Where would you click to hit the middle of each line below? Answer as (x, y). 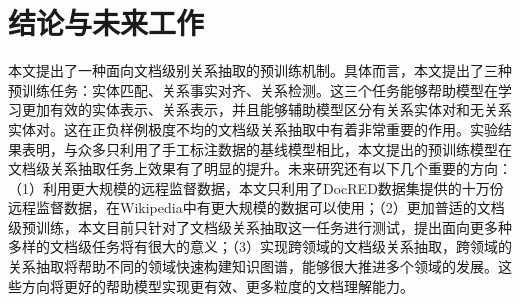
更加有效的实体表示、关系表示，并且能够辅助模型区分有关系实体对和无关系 (266, 109)
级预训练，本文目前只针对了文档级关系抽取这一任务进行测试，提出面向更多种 (260, 226)
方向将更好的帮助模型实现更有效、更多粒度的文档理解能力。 (217, 285)
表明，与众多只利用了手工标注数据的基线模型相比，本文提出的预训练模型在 (266, 148)
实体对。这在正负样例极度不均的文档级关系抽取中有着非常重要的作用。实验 (253, 128)
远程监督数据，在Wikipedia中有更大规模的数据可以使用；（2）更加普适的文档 (256, 207)
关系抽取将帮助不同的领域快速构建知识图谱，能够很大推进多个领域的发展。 (253, 266)
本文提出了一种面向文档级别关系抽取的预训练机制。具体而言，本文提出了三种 (260, 70)
